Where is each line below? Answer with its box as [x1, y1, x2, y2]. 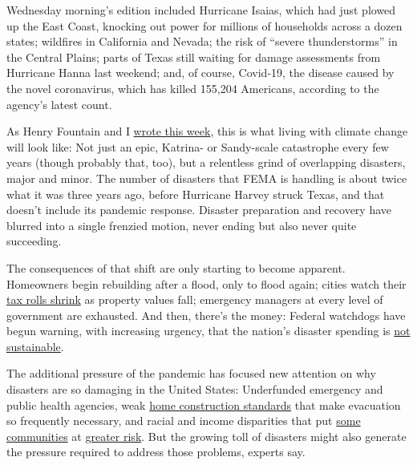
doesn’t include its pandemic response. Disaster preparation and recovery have [6, 201, 392, 218]
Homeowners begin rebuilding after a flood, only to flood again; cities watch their [6, 275, 407, 292]
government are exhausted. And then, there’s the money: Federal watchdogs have [6, 306, 406, 323]
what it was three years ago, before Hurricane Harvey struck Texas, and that [6, 185, 385, 202]
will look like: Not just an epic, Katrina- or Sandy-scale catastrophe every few [6, 138, 389, 155]
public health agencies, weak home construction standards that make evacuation [6, 396, 401, 413]
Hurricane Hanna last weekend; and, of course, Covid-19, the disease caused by [6, 64, 395, 81]
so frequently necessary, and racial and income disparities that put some [6, 412, 361, 429]
